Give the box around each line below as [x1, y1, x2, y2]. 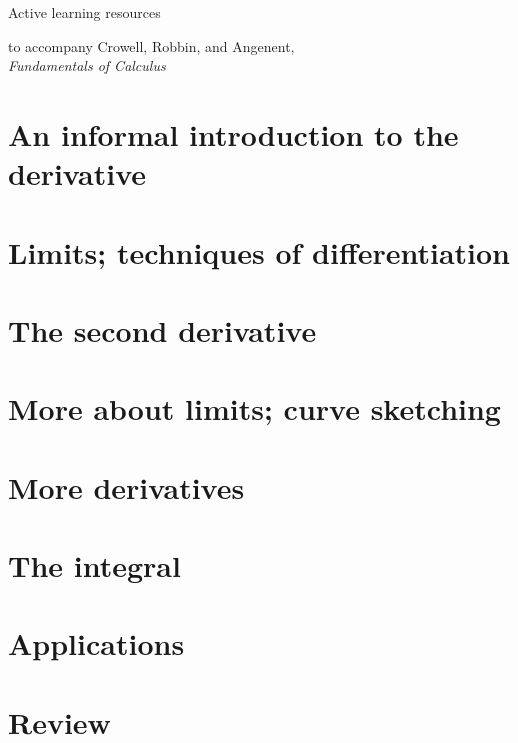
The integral [8, 545, 181, 586]
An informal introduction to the [8, 113, 459, 154]
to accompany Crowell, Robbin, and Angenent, [8, 35, 295, 56]
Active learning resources [8, 2, 161, 22]
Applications [8, 623, 185, 664]
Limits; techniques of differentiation [8, 231, 511, 272]
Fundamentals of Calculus [8, 55, 166, 76]
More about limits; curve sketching [8, 388, 501, 429]
